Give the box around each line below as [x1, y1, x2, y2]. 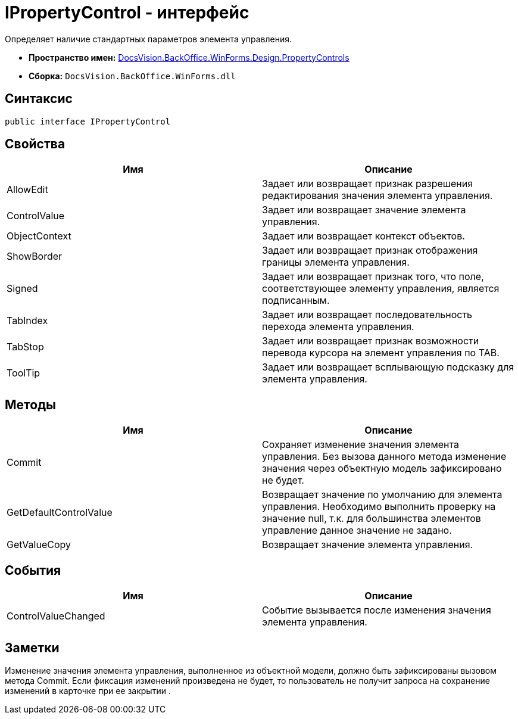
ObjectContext [7, 230, 71, 242]
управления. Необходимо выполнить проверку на [262, 500, 496, 513]
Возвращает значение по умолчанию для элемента [262, 488, 503, 501]
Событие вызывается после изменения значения [262, 604, 491, 617]
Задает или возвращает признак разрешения [262, 178, 473, 190]
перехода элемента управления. [262, 320, 414, 333]
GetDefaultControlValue [7, 506, 113, 519]
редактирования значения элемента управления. [262, 189, 493, 202]
